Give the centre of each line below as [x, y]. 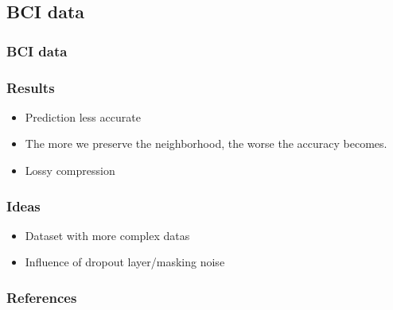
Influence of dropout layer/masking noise [125, 262]
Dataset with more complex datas [107, 235]
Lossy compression [70, 170]
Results [31, 87]
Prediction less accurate [83, 116]
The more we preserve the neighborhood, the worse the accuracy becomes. [206, 143]
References [42, 297]
